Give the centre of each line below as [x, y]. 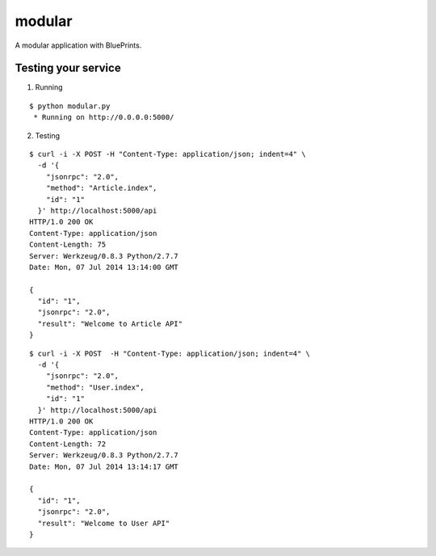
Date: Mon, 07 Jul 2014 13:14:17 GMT [104, 466]
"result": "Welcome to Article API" [110, 324]
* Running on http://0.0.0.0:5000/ [104, 118]
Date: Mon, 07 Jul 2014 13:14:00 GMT [104, 267]
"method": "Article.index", [101, 188]
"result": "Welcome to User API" [104, 523]
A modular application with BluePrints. [78, 45]
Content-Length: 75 [68, 245]
